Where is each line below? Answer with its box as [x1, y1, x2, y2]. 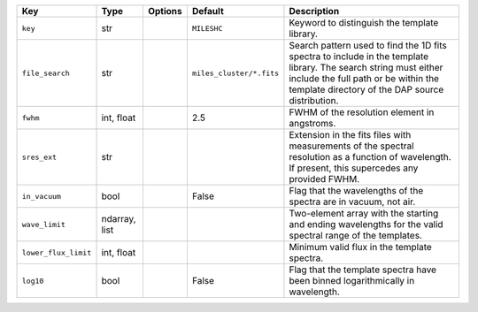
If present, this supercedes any [289, 162, 419, 174]
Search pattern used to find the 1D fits [289, 40, 447, 51]
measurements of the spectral [289, 140, 415, 152]
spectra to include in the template [289, 50, 429, 62]
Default [191, 5, 225, 17]
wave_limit [21, 219, 66, 229]
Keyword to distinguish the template [289, 17, 439, 28]
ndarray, [101, 213, 136, 224]
